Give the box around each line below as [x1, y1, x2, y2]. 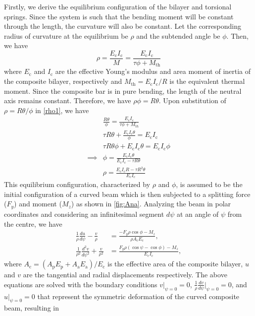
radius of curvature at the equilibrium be [4, 30, 128, 41]
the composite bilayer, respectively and [4, 76, 122, 86]
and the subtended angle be [136, 30, 220, 41]
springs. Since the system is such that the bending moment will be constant [4, 11, 234, 21]
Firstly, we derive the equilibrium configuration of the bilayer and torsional [4, 1, 232, 11]
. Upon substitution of [158, 95, 226, 106]
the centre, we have [4, 218, 62, 229]
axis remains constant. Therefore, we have [4, 95, 131, 106]
